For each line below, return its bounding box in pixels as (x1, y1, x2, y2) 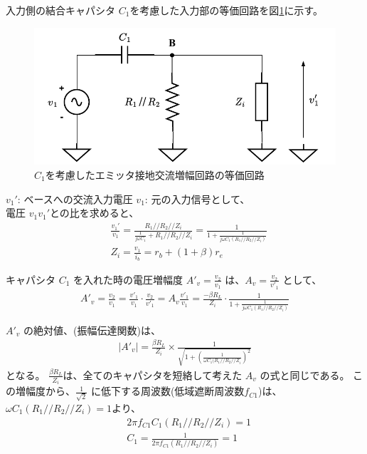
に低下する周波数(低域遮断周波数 (90, 383, 245, 398)
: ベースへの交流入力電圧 (17, 191, 133, 206)
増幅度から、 (15, 383, 75, 398)
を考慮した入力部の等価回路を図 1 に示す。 (129, 3, 323, 17)
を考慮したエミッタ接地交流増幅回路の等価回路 (45, 167, 265, 182)
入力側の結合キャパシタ (6, 3, 115, 17)
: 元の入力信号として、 (144, 191, 250, 206)
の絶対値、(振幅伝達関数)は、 (23, 322, 161, 337)
